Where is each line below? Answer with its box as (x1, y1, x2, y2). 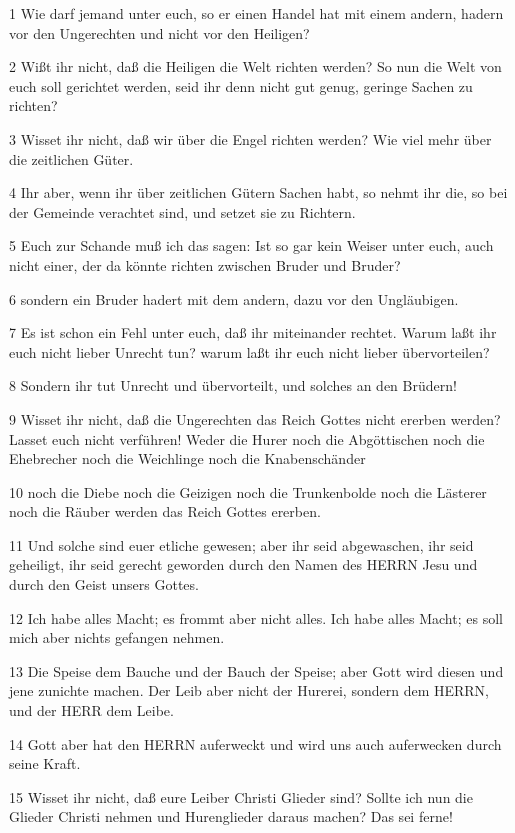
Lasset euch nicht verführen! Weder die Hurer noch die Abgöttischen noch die (9, 428, 485, 449)
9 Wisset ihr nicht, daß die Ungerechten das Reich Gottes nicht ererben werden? (9, 408, 501, 429)
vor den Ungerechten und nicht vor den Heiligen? (9, 22, 310, 43)
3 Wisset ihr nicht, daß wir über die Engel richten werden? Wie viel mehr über (9, 128, 492, 149)
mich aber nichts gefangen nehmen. (9, 627, 225, 648)
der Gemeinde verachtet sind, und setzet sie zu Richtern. (9, 201, 356, 222)
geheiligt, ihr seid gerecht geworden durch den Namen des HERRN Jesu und (9, 554, 478, 575)
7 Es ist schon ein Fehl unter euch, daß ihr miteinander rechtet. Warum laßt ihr (9, 322, 497, 343)
